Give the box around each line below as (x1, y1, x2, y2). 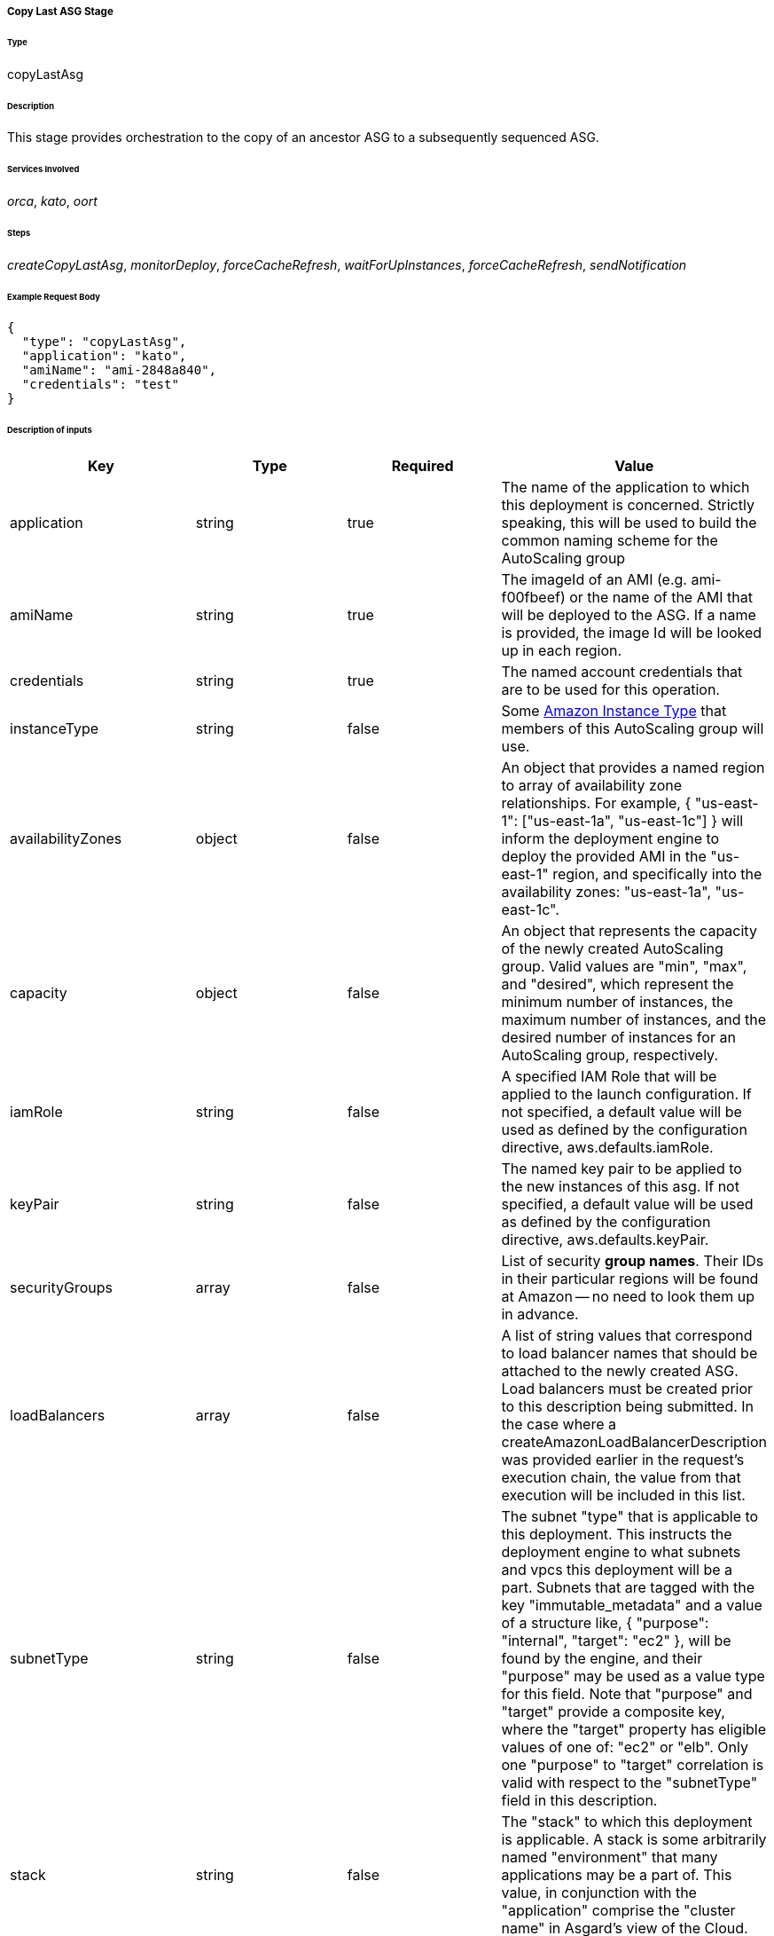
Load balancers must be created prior (501, 1380, 754, 1398)
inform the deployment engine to (501, 830, 720, 848)
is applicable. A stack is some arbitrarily (501, 1830, 767, 1849)
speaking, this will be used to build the (501, 514, 757, 532)
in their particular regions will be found (501, 1270, 759, 1288)
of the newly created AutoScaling (501, 940, 723, 958)
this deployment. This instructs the (501, 1525, 732, 1544)
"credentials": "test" (21, 377, 179, 392)
